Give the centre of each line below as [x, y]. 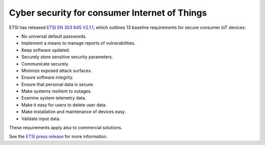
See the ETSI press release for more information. [58, 137]
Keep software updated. [46, 50]
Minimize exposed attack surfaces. [57, 71]
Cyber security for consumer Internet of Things [108, 13]
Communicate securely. [45, 64]
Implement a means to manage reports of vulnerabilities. [79, 43]
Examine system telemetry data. [54, 98]
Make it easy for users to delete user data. [64, 105]
